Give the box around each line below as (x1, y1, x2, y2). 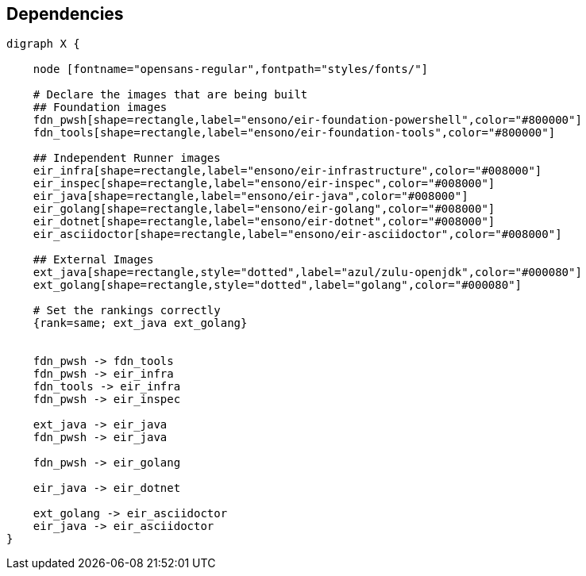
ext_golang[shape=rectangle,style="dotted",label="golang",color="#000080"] (33, 278, 522, 292)
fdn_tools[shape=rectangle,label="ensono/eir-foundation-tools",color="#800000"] (33, 126, 556, 140)
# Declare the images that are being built (33, 88, 308, 102)
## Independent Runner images (33, 152, 221, 165)
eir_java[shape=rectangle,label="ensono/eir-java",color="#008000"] (33, 190, 468, 203)
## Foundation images (33, 101, 168, 114)
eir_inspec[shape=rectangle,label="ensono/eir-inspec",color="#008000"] (33, 177, 495, 190)
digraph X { (6, 37, 80, 51)
